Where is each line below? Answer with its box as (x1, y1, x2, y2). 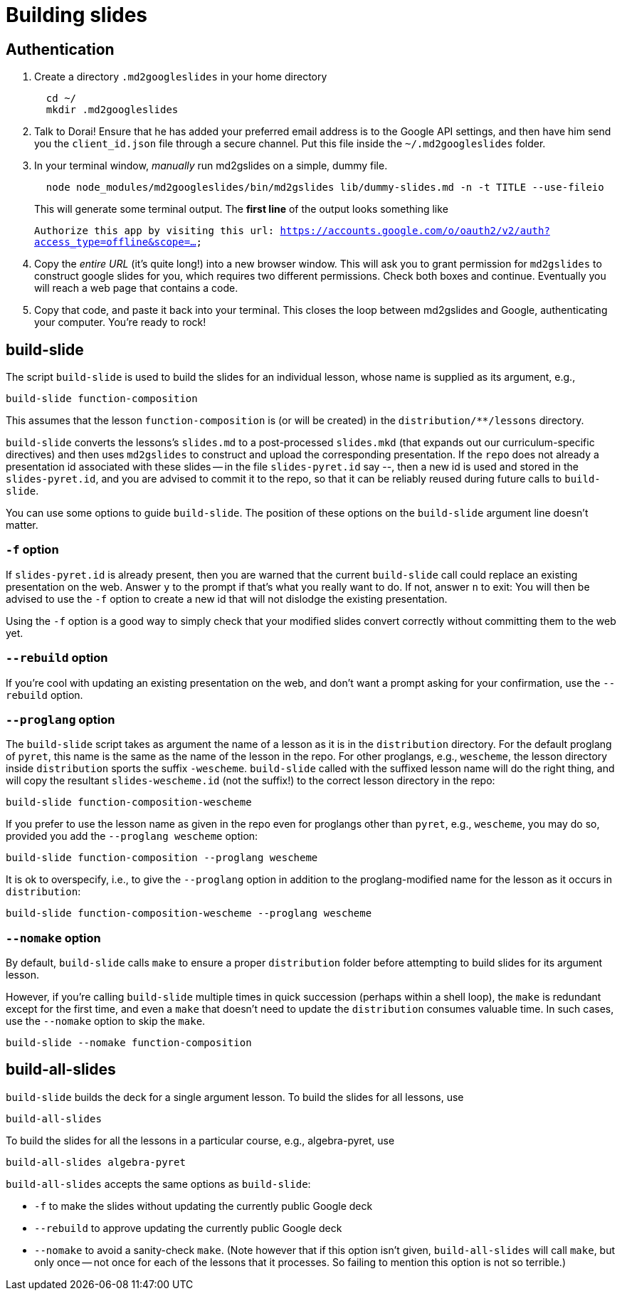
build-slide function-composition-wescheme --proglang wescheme (6, 907, 372, 920)
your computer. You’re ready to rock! (34, 316, 206, 329)
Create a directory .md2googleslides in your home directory (34, 70, 327, 83)
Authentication (6, 40, 115, 58)
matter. (6, 519, 38, 532)
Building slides (6, 3, 147, 27)
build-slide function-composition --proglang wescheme (6, 852, 318, 864)
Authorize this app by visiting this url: (34, 225, 275, 237)
